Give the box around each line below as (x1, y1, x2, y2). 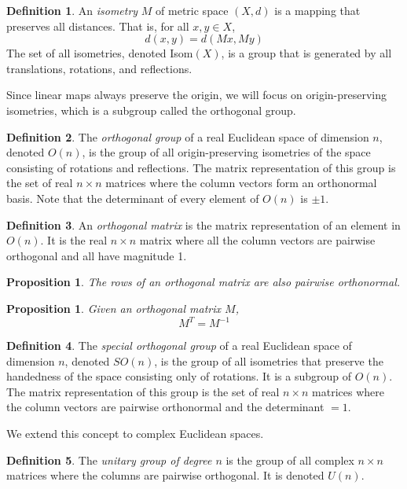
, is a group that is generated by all (221, 45, 392, 61)
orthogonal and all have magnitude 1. (6, 247, 187, 263)
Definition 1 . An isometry (6, 2, 138, 18)
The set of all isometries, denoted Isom (6, 45, 193, 61)
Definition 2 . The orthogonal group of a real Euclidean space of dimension (6, 128, 369, 145)
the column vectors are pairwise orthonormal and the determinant (6, 399, 324, 415)
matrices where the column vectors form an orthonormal (105, 175, 377, 191)
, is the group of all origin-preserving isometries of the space (82, 144, 371, 160)
